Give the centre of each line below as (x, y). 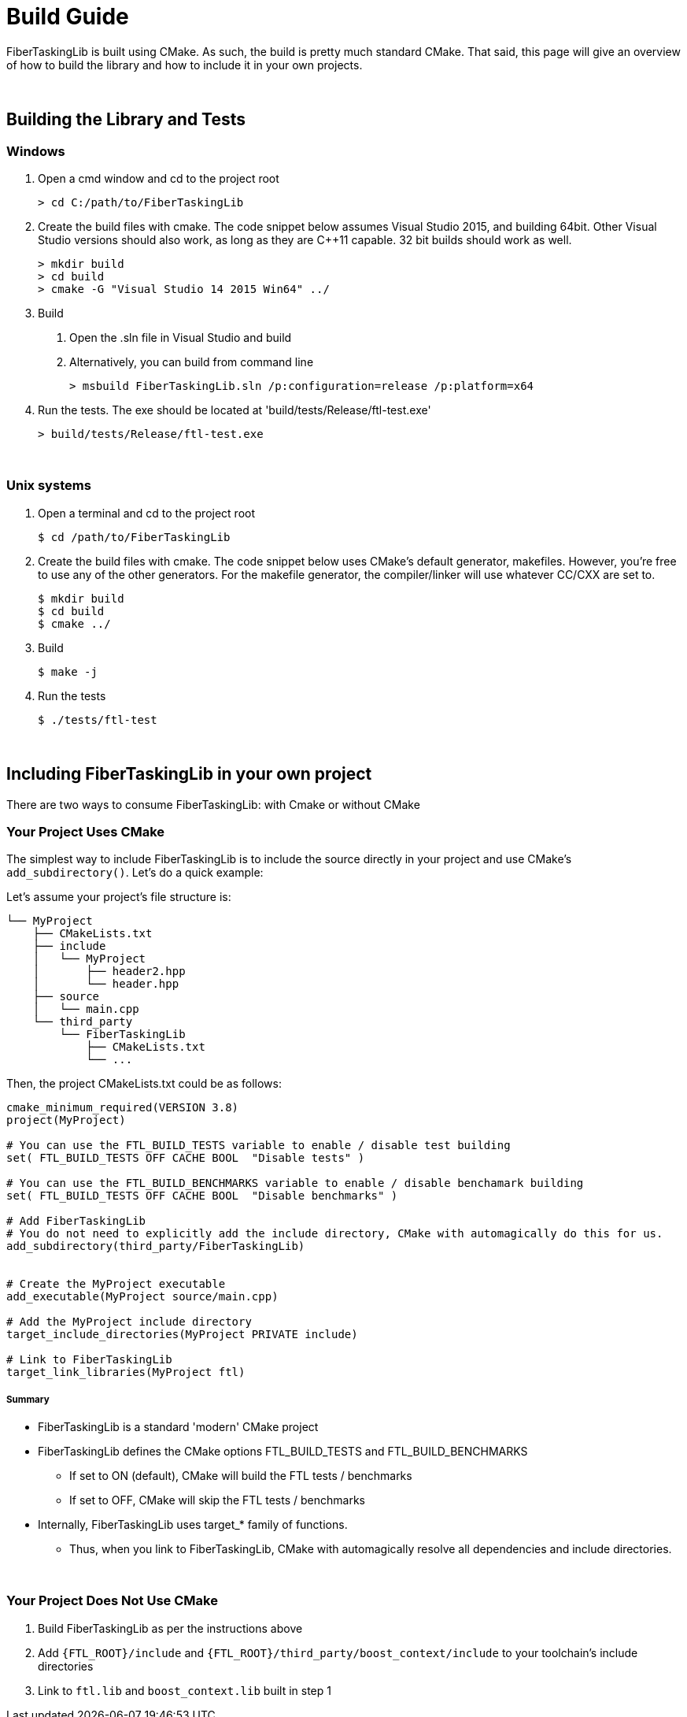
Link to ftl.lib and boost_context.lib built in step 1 (185, 1690)
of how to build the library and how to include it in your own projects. (185, 65)
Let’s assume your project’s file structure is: (119, 897)
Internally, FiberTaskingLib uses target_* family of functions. (193, 1525)
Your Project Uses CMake (86, 831)
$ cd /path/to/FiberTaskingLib (134, 537)
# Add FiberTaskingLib (76, 1221)
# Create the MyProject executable (116, 1284)
